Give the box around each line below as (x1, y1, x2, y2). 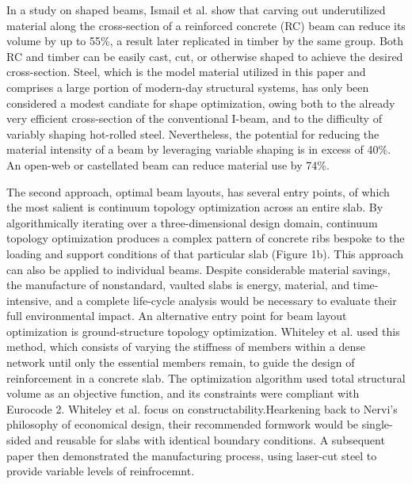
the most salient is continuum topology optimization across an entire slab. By (6, 199, 383, 215)
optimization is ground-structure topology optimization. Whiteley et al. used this (6, 322, 400, 339)
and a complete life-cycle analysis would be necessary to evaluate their (55, 292, 397, 308)
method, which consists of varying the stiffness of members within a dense (6, 338, 365, 355)
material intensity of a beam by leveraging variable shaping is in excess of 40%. (6, 141, 391, 158)
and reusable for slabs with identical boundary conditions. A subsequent (34, 432, 385, 448)
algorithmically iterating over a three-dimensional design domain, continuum (6, 214, 378, 231)
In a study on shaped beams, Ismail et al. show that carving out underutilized (6, 2, 386, 17)
